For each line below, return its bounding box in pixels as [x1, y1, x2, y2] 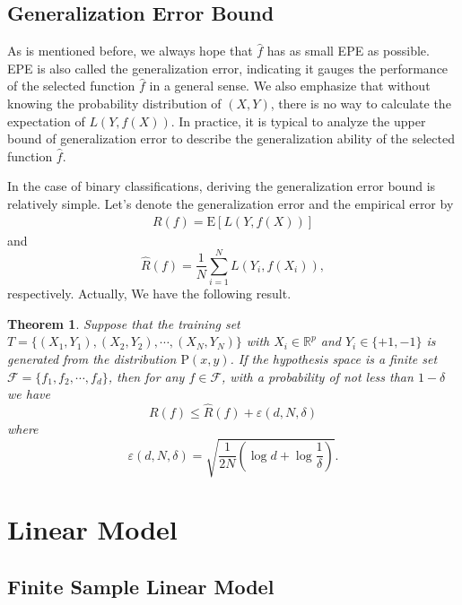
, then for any [108, 367, 185, 385]
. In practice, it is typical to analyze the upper [170, 111, 426, 130]
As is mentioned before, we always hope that [7, 41, 253, 60]
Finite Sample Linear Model [7, 572, 275, 600]
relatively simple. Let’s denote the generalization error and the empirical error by [7, 194, 454, 212]
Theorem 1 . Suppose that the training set [7, 314, 240, 333]
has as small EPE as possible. [266, 41, 430, 60]
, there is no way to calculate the [270, 93, 451, 112]
